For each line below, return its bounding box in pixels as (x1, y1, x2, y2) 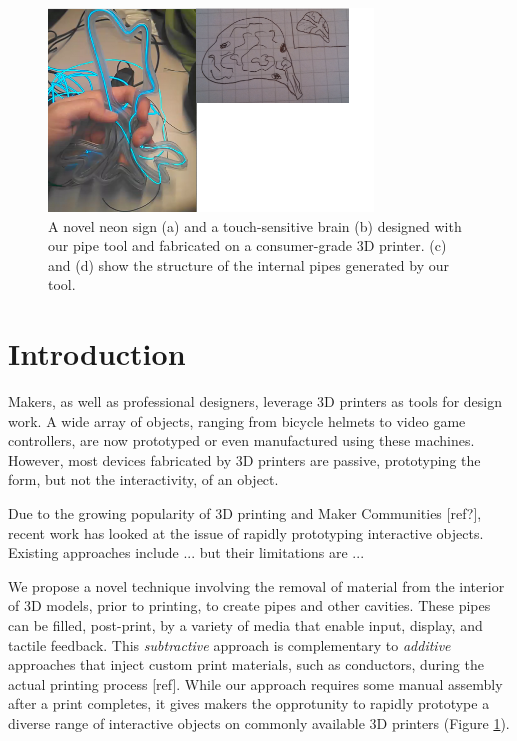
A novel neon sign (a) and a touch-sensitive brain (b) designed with (48, 215, 462, 236)
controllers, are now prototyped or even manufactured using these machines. (8, 430, 475, 451)
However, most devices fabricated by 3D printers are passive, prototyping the (8, 449, 481, 470)
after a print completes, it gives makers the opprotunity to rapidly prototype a (8, 693, 490, 714)
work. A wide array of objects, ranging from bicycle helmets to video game (8, 410, 466, 431)
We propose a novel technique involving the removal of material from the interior (8, 575, 505, 596)
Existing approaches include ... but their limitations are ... (8, 542, 365, 563)
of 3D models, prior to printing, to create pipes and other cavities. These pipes (8, 595, 491, 616)
